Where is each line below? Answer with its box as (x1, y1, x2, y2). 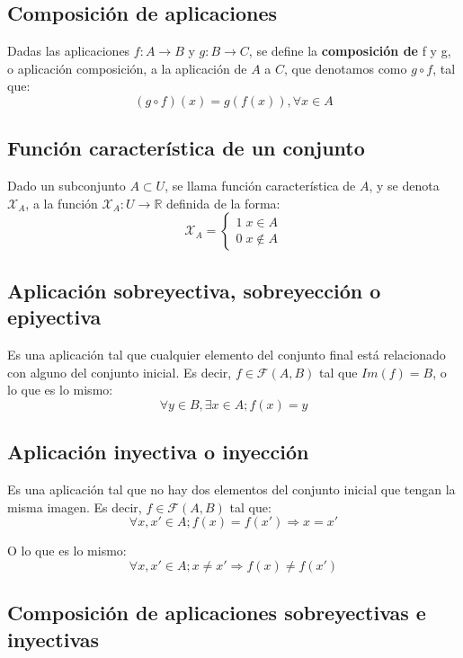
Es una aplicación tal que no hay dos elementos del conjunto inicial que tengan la (7, 479, 456, 498)
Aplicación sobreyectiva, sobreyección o (7, 276, 381, 304)
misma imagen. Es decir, (7, 497, 142, 516)
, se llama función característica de (165, 176, 356, 195)
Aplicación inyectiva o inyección (7, 438, 309, 466)
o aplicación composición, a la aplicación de (7, 58, 247, 77)
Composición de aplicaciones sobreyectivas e (7, 599, 426, 627)
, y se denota (369, 176, 440, 195)
